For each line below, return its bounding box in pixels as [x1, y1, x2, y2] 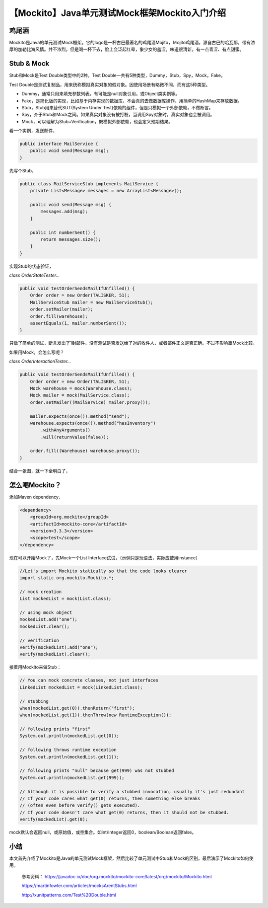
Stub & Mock [9, 60, 50, 68]
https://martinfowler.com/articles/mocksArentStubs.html [21, 883, 137, 889]
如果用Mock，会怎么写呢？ [9, 349, 65, 355]
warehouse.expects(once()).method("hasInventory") [30, 420, 156, 426]
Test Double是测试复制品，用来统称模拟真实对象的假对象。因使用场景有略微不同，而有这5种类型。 [9, 81, 210, 87]
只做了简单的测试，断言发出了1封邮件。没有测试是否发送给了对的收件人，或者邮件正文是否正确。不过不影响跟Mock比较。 [9, 340, 258, 346]
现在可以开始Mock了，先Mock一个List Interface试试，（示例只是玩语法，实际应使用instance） [9, 554, 201, 561]
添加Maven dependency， [9, 494, 63, 500]
